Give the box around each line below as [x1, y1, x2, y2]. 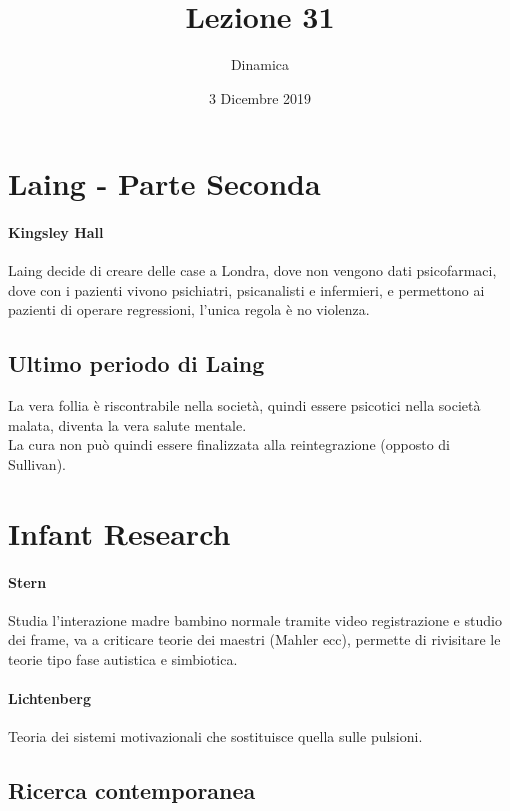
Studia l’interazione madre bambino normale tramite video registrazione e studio [8, 609, 502, 630]
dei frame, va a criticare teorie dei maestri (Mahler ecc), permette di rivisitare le [8, 629, 501, 650]
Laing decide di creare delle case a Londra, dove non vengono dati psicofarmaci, [8, 260, 497, 281]
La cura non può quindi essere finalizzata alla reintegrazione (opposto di [8, 434, 450, 455]
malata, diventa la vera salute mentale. [8, 414, 247, 435]
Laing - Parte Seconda [8, 163, 321, 204]
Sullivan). [8, 454, 66, 475]
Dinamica [230, 54, 290, 75]
